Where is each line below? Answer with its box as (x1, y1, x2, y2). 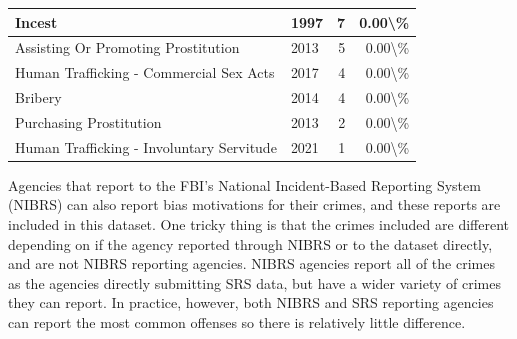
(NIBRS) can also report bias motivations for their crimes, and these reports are (8, 194, 501, 215)
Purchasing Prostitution (15, 111, 162, 132)
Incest (15, 11, 58, 32)
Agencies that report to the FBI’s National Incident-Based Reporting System (8, 174, 481, 195)
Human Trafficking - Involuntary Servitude (15, 136, 277, 157)
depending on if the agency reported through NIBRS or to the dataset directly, (8, 233, 493, 254)
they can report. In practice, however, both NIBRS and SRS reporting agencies (8, 292, 494, 313)
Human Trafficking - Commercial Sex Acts (15, 62, 275, 83)
